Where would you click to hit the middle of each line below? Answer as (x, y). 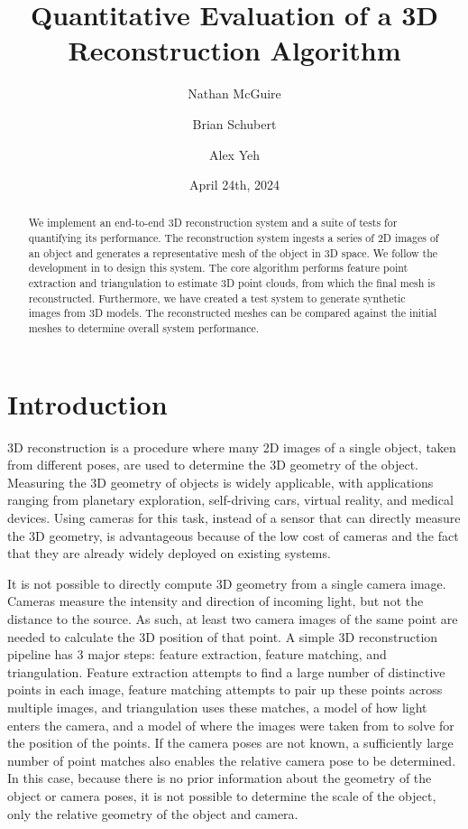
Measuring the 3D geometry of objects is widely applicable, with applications (220, 482)
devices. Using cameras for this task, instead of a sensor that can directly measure (234, 518)
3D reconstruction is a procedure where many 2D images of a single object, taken (232, 447)
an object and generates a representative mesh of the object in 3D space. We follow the (233, 252)
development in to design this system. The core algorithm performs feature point (218, 268)
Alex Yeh (234, 154)
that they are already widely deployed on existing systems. (169, 553)
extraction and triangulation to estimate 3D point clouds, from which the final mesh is (232, 283)
